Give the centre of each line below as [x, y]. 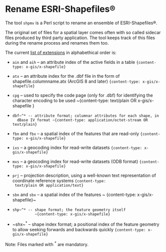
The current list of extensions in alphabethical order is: [61, 52]
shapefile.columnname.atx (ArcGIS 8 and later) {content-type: [76, 81]
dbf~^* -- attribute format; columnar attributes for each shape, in [86, 116]
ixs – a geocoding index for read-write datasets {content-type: [77, 148]
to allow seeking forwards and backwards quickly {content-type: [79, 229]
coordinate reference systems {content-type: [59, 180]
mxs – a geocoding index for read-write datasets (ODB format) [75, 161]
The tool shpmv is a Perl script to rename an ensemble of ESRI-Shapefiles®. [81, 23]
